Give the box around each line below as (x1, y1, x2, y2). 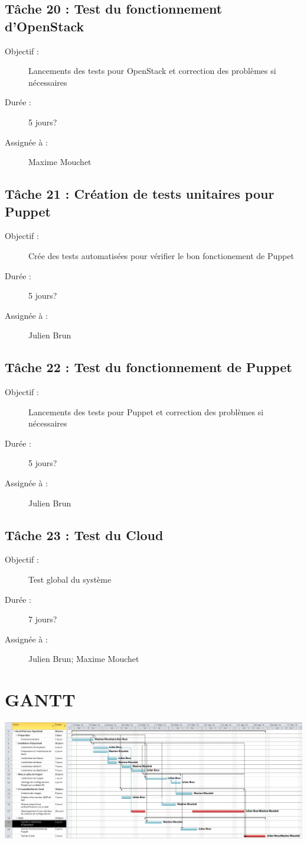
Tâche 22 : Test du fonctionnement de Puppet (5, 358, 292, 376)
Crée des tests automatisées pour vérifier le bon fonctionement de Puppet (28, 249, 294, 261)
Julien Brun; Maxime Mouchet (28, 653, 139, 665)
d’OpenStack (5, 17, 84, 35)
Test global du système (28, 573, 112, 586)
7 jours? (28, 613, 57, 625)
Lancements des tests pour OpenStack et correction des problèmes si (28, 64, 276, 77)
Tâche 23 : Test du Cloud (5, 525, 164, 544)
